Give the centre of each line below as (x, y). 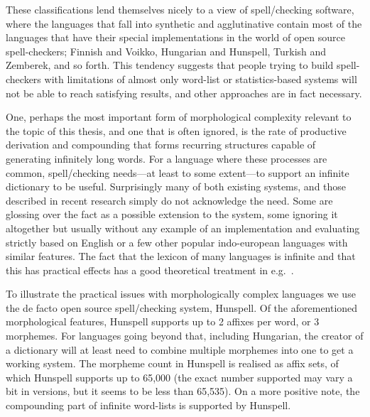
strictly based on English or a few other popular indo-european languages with (177, 242)
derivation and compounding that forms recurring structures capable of (161, 145)
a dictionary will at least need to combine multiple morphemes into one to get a (180, 349)
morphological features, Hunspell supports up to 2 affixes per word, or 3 (163, 321)
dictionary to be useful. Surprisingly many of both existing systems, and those (176, 186)
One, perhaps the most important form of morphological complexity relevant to (179, 117)
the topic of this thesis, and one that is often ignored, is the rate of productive (176, 130)
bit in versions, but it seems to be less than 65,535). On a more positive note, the (183, 391)
